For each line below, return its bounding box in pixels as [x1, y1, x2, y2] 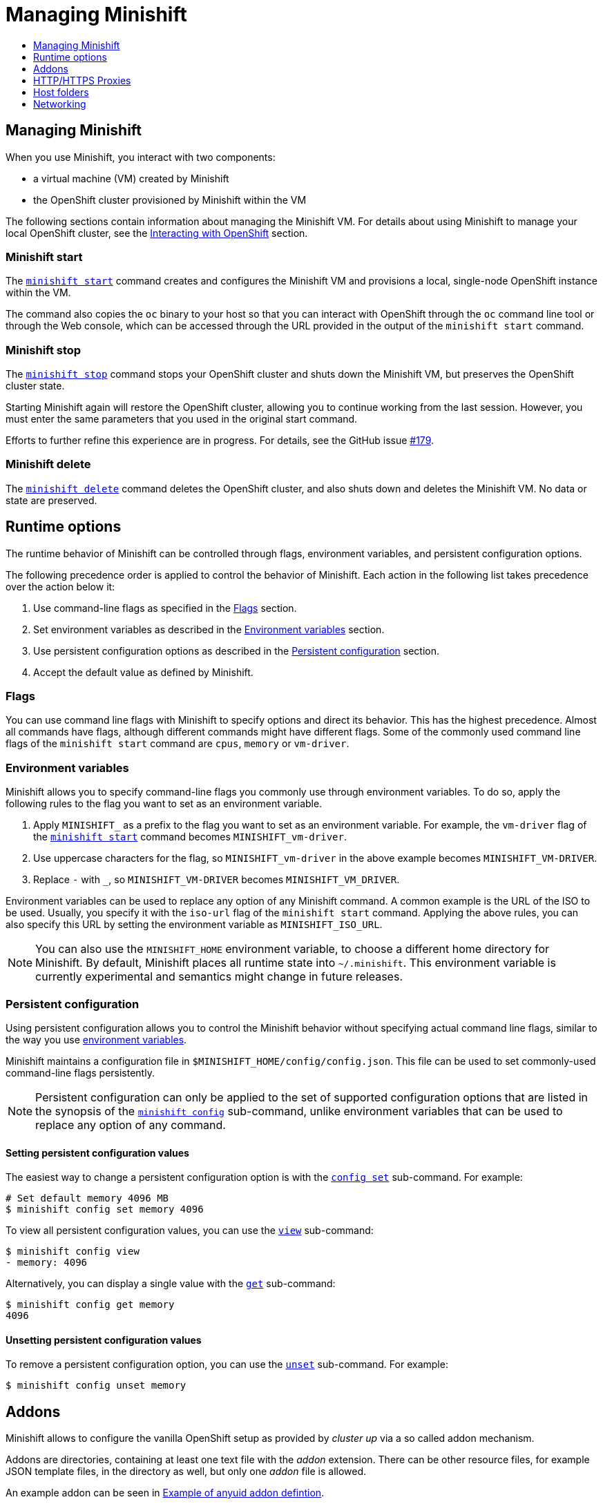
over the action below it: [6, 580, 115, 592]
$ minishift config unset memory [6, 1380, 186, 1391]
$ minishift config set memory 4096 [6, 1204, 204, 1215]
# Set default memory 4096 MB [6, 1193, 169, 1204]
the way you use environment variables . [6, 1033, 187, 1045]
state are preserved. [6, 494, 97, 506]
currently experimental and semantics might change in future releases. [35, 970, 403, 984]
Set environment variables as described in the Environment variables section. [33, 623, 385, 635]
